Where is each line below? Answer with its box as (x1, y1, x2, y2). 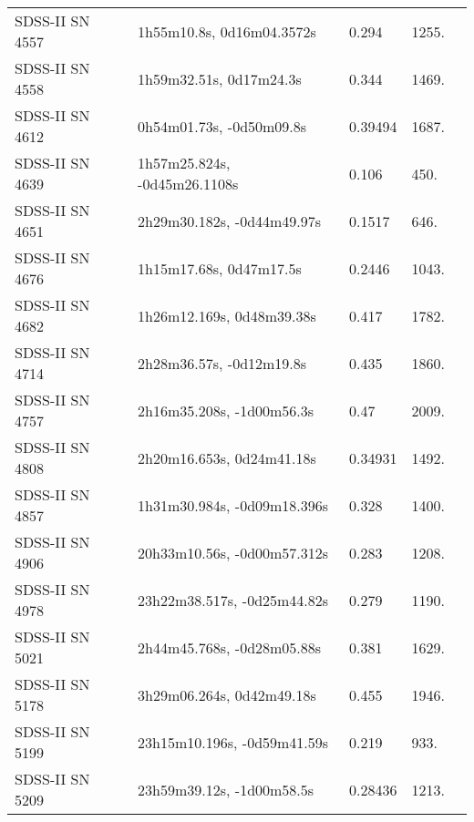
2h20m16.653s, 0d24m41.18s (138, 447, 316, 468)
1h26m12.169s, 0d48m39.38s (138, 304, 316, 326)
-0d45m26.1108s (138, 173, 239, 194)
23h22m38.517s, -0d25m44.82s (138, 589, 329, 611)
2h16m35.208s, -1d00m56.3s (138, 399, 314, 421)
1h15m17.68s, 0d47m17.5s (138, 257, 302, 279)
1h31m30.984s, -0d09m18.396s (138, 494, 329, 516)
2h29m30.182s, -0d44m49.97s (138, 210, 322, 231)
